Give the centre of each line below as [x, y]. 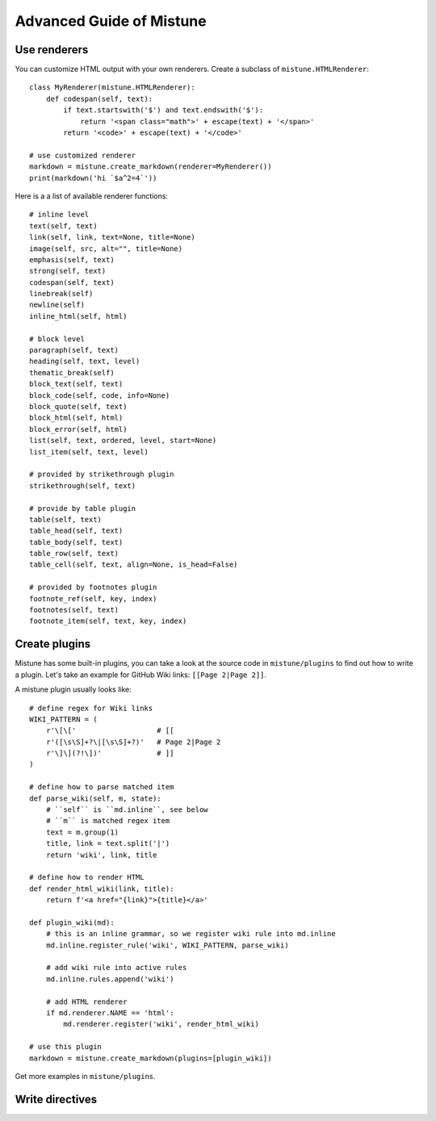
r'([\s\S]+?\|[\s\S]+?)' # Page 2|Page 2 [133, 742]
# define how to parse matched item [102, 787]
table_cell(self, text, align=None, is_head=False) [134, 565]
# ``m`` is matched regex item [108, 821]
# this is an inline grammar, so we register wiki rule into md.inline [191, 934]
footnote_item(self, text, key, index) [108, 621]
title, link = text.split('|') [108, 844]
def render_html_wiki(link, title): [102, 889]
